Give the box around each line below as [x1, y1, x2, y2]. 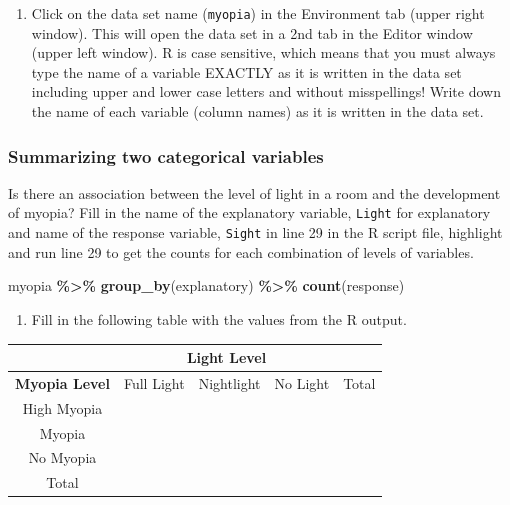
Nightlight [198, 372, 261, 393]
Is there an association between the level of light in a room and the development [8, 182, 501, 203]
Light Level [186, 347, 267, 368]
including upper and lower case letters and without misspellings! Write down [31, 81, 501, 102]
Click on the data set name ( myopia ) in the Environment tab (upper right [31, 3, 485, 23]
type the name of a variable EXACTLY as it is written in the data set [31, 61, 462, 82]
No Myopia [28, 447, 97, 468]
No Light [274, 372, 330, 393]
